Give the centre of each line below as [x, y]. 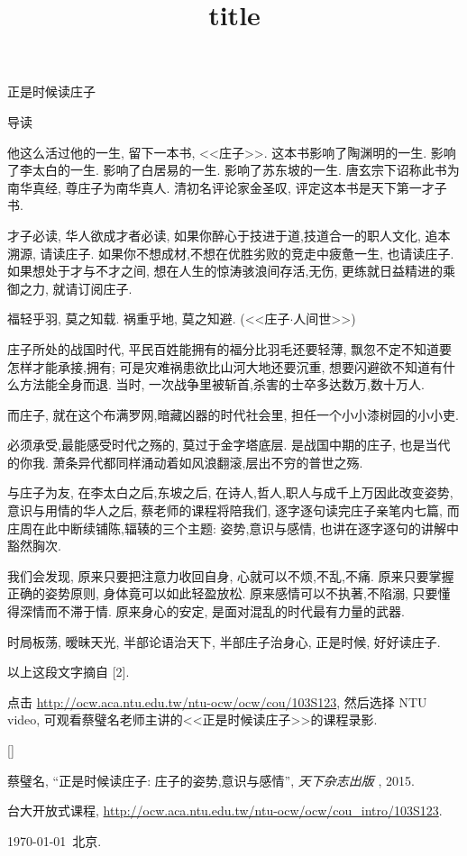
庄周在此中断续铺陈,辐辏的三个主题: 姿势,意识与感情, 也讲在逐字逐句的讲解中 [233, 528]
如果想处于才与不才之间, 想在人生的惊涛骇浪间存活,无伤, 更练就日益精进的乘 [231, 271]
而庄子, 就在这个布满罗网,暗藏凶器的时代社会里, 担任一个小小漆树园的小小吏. [233, 414]
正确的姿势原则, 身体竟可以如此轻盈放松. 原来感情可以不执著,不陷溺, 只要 [223, 593]
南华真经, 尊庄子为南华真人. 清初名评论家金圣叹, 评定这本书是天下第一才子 [227, 187]
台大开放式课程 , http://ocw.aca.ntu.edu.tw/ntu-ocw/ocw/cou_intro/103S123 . [225, 810]
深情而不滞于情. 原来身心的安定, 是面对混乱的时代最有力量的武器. [212, 611]
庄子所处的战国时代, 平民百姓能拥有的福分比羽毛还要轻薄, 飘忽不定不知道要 [230, 348]
